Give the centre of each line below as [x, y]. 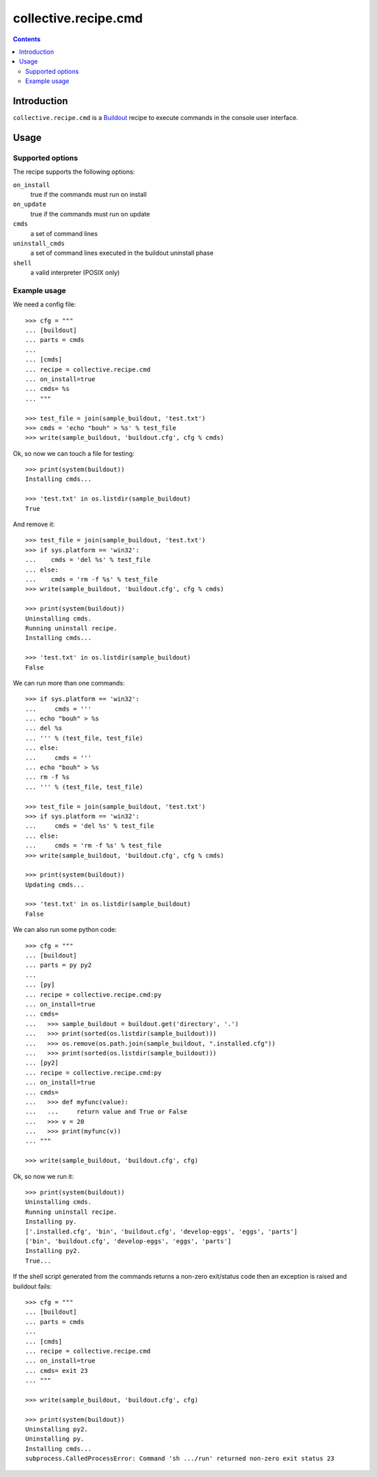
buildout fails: [32, 1286]
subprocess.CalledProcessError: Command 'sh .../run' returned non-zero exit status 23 [180, 1459]
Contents [27, 39]
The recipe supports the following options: [74, 172]
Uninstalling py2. [57, 1430]
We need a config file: [45, 304]
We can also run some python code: [65, 930]
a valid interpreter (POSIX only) [75, 273]
